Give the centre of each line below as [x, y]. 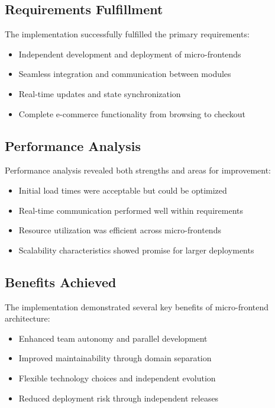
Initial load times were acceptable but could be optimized [123, 190]
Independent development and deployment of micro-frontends [130, 54]
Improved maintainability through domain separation [115, 358]
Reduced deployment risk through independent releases [119, 398]
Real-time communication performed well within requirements [131, 210]
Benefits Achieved [61, 282]
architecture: [27, 318]
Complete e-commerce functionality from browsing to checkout [132, 113]
